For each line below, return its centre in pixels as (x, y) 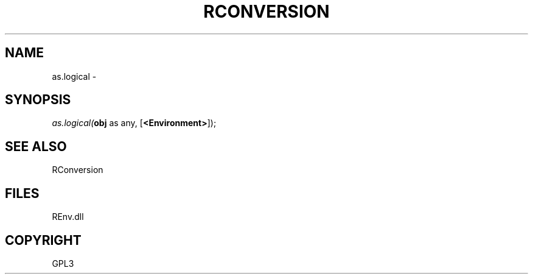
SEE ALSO (36, 146)
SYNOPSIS (38, 100)
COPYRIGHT (43, 240)
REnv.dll (68, 217)
